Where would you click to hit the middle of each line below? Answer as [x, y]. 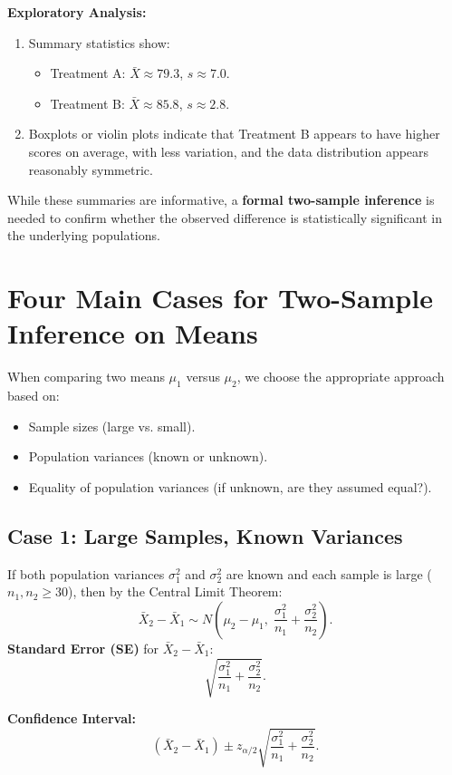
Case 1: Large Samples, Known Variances [205, 535]
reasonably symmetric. [91, 169]
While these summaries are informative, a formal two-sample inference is [221, 200]
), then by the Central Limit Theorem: [175, 591]
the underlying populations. [84, 235]
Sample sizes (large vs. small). [112, 426]
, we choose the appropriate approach [341, 377]
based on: [34, 396]
